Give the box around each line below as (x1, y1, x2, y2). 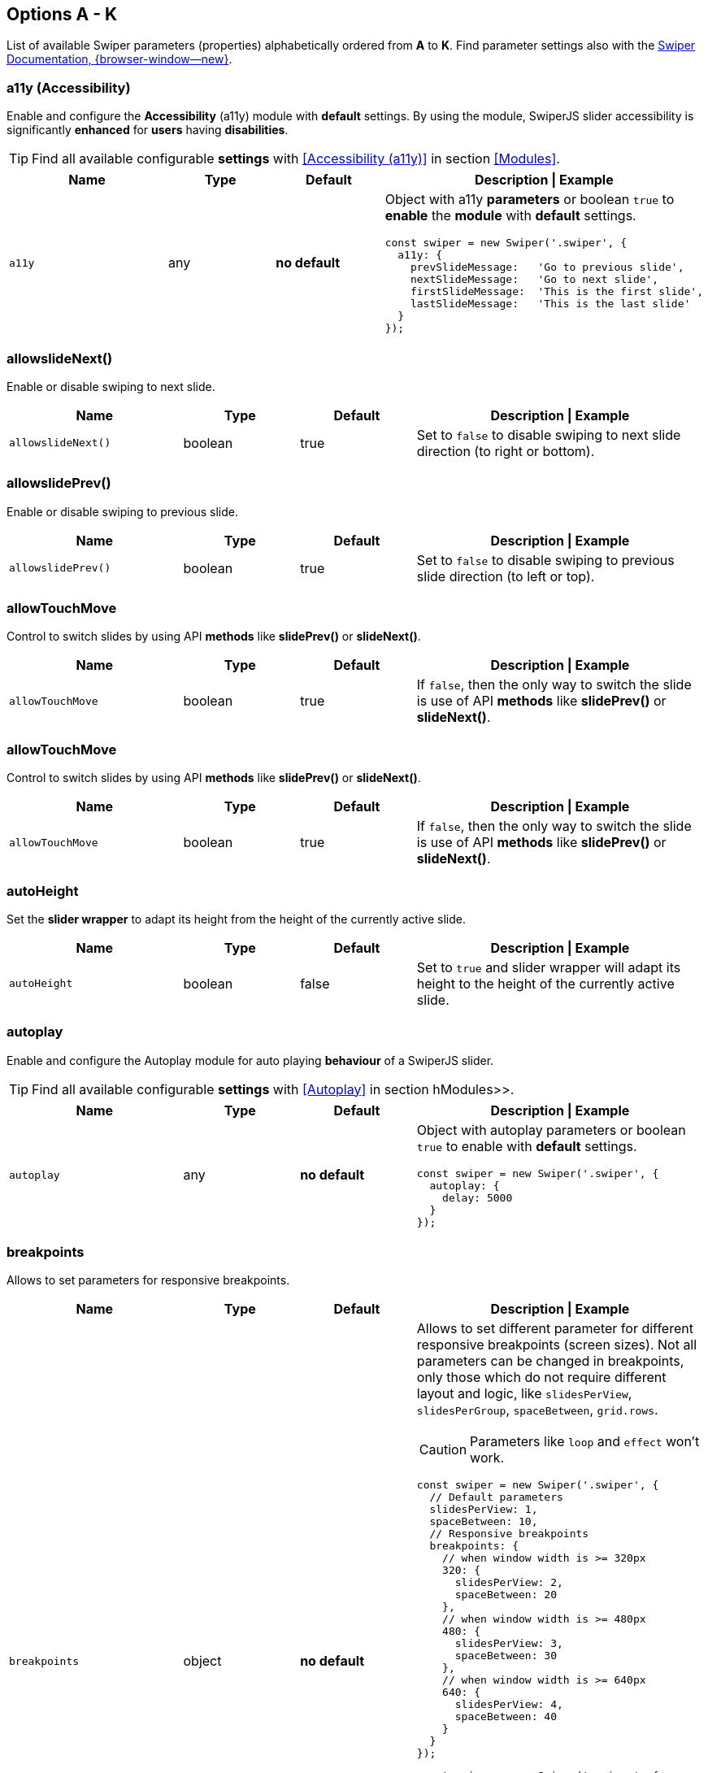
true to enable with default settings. (416, 1137, 637, 1154)
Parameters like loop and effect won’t (470, 1433, 700, 1450)
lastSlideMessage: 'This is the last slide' (410, 298, 691, 311)
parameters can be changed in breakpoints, (416, 1353, 684, 1370)
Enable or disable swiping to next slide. (7, 379, 215, 393)
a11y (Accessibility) (7, 79, 131, 96)
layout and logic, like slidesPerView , (416, 1385, 632, 1402)
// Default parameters (429, 1491, 563, 1504)
